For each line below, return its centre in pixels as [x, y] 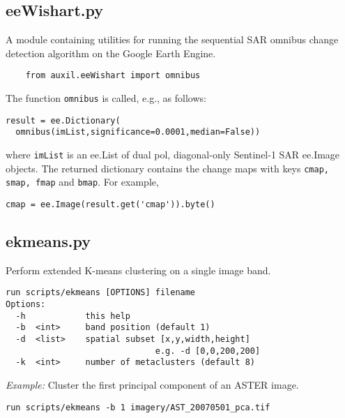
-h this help [73, 316]
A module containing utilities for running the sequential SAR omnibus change [172, 39]
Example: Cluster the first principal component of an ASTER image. [152, 385]
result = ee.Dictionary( [63, 120]
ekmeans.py [48, 241]
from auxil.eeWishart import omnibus [113, 76]
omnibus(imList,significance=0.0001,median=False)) [138, 132]
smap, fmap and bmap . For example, [82, 182]
